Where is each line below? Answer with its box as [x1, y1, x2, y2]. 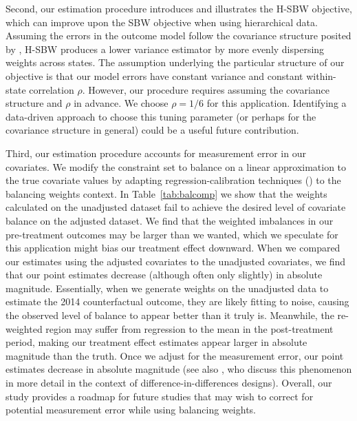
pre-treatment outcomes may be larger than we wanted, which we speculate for [6, 227, 338, 241]
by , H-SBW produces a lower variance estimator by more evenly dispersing [6, 41, 325, 56]
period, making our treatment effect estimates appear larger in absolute [6, 335, 307, 349]
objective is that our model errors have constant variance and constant [6, 68, 303, 83]
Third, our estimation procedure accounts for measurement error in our [6, 145, 306, 160]
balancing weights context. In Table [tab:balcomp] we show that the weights [6, 186, 327, 201]
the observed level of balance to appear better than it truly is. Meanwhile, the [6, 308, 334, 322]
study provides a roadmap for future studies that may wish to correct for [6, 389, 314, 403]
